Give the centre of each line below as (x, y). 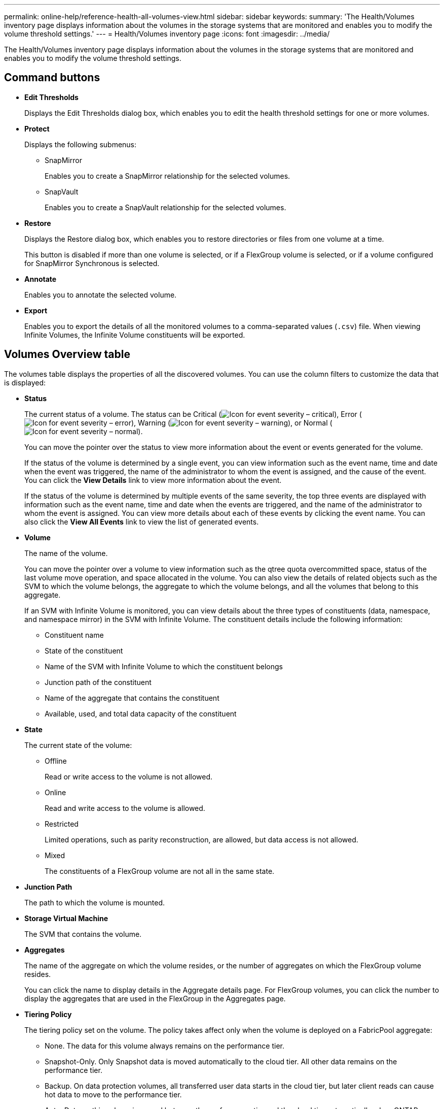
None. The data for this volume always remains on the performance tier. (164, 1046)
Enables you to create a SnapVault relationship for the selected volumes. (165, 207)
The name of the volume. (66, 553)
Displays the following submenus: (81, 144)
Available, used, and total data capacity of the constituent (141, 713)
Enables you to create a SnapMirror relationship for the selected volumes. (168, 176)
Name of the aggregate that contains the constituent (132, 698)
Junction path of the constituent (98, 682)
